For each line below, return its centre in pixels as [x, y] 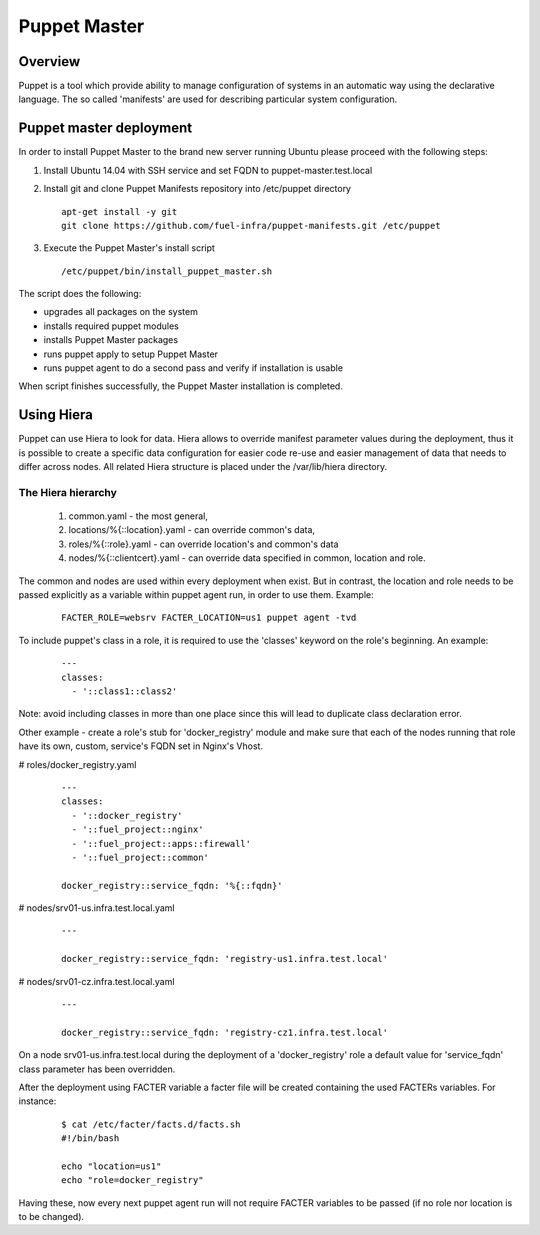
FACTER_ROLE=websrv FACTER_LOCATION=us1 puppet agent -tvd [209, 618]
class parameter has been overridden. [97, 1069]
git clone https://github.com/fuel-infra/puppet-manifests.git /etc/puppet [251, 225]
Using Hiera [56, 415]
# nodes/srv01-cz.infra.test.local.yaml [96, 981]
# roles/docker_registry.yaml [77, 764]
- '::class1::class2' [124, 691]
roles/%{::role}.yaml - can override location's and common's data [203, 544]
